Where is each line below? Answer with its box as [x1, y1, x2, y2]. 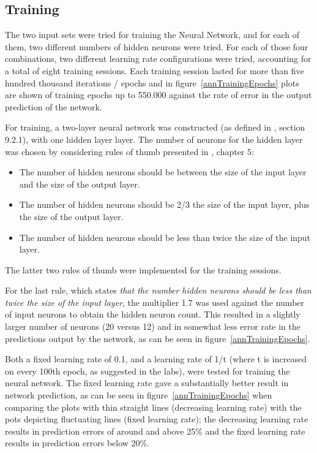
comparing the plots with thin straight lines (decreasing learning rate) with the [5, 400, 302, 413]
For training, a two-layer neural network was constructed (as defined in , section [5, 121, 305, 134]
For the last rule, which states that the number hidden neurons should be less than [5, 284, 311, 297]
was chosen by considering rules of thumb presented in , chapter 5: [5, 145, 254, 158]
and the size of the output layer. [19, 177, 140, 190]
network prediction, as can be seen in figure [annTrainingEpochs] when [5, 389, 272, 402]
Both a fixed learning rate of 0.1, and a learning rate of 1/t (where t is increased [5, 352, 307, 365]
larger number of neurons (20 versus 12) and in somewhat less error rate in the [5, 320, 301, 333]
